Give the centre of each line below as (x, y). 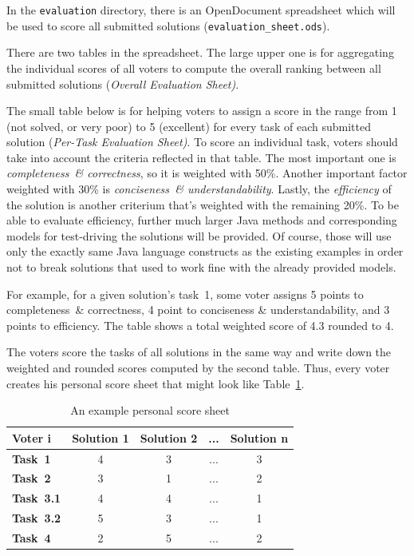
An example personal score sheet (150, 410)
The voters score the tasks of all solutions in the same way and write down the (199, 352)
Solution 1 (101, 437)
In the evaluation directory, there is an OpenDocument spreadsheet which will (201, 10)
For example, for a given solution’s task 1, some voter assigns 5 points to (185, 294)
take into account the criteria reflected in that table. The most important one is (201, 157)
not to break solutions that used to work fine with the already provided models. (201, 267)
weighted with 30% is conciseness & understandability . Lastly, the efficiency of (199, 189)
